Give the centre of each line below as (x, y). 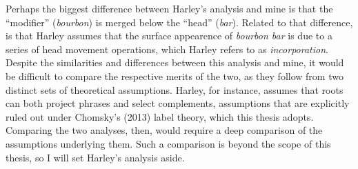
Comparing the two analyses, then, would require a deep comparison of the (164, 130)
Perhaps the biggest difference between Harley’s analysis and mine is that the (169, 8)
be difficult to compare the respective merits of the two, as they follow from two (175, 76)
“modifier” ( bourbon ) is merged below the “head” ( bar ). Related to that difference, (179, 22)
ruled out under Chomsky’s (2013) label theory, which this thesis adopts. (160, 116)
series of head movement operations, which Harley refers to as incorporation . (167, 49)
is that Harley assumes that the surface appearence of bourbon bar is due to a (169, 36)
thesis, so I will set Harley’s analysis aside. (95, 157)
